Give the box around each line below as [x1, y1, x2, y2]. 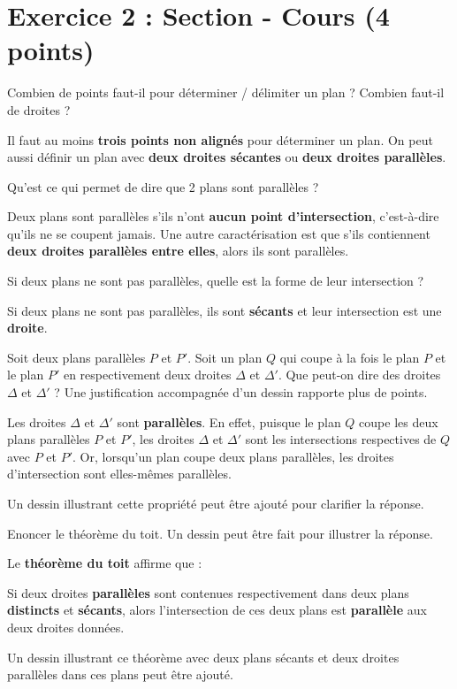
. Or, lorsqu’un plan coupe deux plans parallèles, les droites [72, 447, 394, 465]
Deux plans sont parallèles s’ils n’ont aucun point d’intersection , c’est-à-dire [7, 207, 439, 226]
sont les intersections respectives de [245, 430, 437, 448]
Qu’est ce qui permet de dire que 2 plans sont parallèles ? [7, 177, 319, 195]
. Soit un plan [187, 348, 263, 366]
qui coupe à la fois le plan [279, 348, 420, 366]
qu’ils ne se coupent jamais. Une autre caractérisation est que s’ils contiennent [7, 224, 430, 242]
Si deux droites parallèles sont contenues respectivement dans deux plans [7, 583, 409, 601]
